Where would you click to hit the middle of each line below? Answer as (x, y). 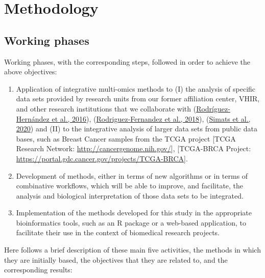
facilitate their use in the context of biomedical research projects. (118, 232)
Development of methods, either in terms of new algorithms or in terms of (132, 175)
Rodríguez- (213, 108)
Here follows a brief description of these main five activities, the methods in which (132, 250)
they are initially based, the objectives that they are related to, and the (116, 259)
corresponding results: (38, 270)
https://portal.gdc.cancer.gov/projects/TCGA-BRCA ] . (102, 158)
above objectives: (31, 72)
